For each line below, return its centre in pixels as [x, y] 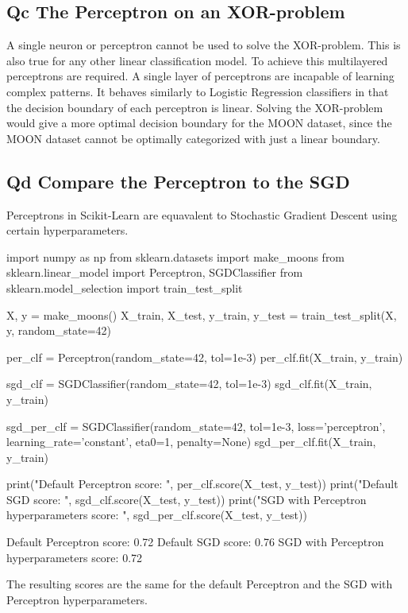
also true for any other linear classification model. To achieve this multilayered [197, 60]
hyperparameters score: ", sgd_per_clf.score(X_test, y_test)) [157, 515]
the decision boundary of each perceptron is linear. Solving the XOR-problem [195, 107]
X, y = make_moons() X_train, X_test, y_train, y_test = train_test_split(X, [202, 314]
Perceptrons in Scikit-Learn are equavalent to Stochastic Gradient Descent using [202, 214]
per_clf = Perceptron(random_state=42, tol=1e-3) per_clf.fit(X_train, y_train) [205, 357]
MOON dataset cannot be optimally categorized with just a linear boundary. [193, 138]
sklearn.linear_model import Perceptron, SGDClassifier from [155, 272]
